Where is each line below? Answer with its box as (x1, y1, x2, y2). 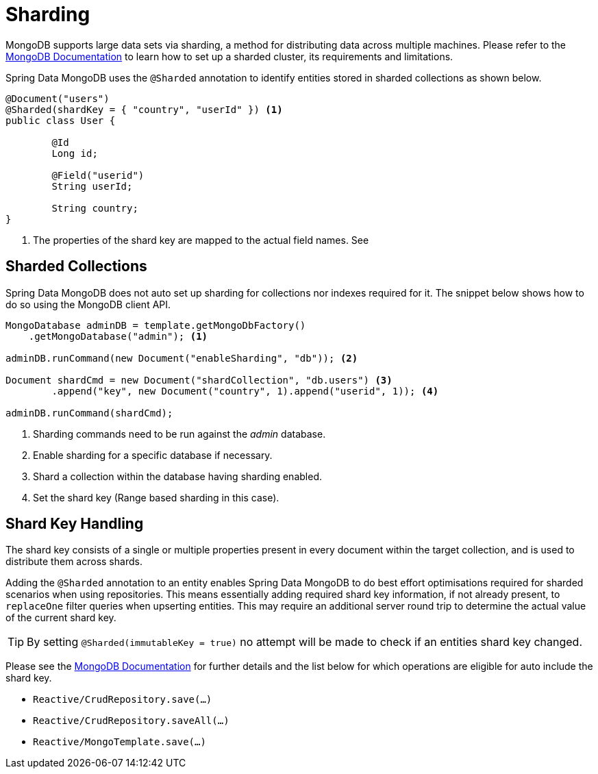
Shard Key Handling (5, 515, 144, 533)
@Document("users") (5, 92, 110, 104)
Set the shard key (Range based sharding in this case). (33, 491, 279, 503)
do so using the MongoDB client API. (5, 298, 171, 310)
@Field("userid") (51, 169, 145, 181)
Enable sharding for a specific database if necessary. (33, 449, 273, 461)
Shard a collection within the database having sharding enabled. (33, 470, 322, 482)
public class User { (5, 114, 116, 126)
